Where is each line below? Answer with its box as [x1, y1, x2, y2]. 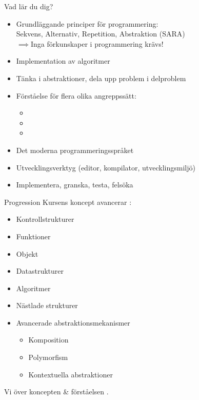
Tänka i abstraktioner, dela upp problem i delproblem [16, 72, 186, 83]
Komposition [28, 334, 69, 345]
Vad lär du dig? [4, 1, 53, 11]
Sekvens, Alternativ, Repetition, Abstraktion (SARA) [16, 28, 185, 39]
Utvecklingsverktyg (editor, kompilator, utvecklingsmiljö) [16, 162, 195, 173]
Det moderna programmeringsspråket [16, 144, 134, 155]
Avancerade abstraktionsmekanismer [16, 317, 130, 328]
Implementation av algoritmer [16, 55, 110, 66]
